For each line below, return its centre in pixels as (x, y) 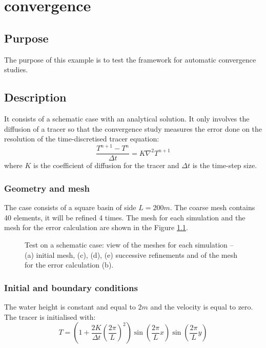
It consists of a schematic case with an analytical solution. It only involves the (127, 118)
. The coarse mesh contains (212, 207)
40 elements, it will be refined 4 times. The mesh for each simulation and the (125, 217)
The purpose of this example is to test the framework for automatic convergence (130, 59)
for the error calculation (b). (69, 265)
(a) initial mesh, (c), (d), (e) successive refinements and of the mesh (131, 254)
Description (35, 97)
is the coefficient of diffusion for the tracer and (106, 165)
